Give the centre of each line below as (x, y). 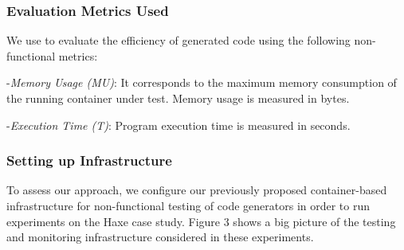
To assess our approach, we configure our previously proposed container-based (197, 190)
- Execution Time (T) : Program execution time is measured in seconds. (178, 125)
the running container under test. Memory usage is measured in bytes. (178, 98)
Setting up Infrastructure (89, 160)
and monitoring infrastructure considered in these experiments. (160, 237)
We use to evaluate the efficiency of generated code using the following (178, 40)
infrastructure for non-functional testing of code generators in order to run (188, 205)
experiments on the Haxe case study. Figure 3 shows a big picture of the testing (201, 221)
